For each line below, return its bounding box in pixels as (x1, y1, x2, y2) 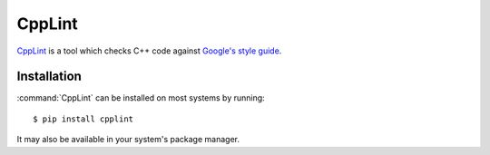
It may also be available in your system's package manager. (16, 134, 240, 145)
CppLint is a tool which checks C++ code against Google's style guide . (16, 45, 282, 56)
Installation (16, 69, 82, 84)
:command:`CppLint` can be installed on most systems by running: (16, 92, 265, 103)
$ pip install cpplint (33, 113, 134, 124)
